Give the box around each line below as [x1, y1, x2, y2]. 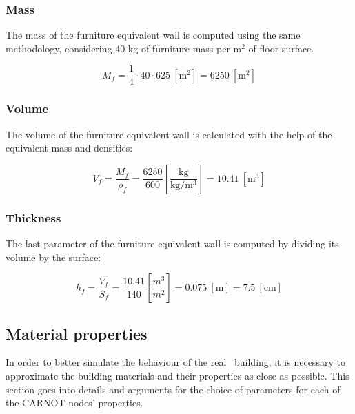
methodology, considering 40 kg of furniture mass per [6, 41, 230, 55]
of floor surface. [248, 41, 314, 55]
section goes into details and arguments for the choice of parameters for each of [6, 382, 341, 396]
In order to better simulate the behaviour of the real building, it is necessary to [6, 355, 345, 369]
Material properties [6, 322, 148, 344]
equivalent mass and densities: [6, 141, 133, 155]
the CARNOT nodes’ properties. [6, 395, 143, 410]
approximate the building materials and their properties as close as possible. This [6, 369, 349, 383]
